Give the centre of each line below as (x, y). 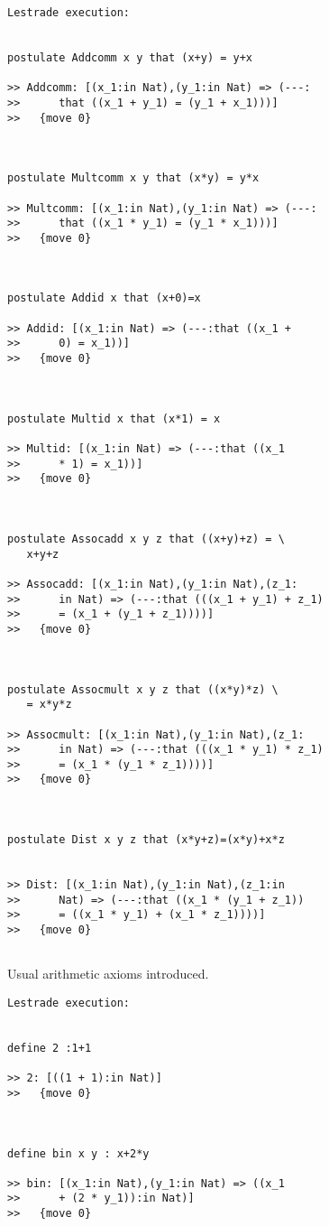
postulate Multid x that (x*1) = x (114, 418)
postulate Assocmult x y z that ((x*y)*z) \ (143, 689)
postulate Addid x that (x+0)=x (104, 298)
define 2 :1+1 (50, 1048)
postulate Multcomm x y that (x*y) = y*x (133, 178)
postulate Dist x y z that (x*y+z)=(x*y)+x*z (146, 840)
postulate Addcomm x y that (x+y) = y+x (130, 57)
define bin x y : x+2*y (78, 1153)
